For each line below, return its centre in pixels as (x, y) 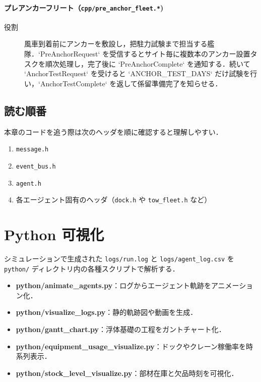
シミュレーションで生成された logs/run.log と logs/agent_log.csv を (119, 258)
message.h (32, 150)
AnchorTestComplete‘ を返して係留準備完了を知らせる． (131, 83)
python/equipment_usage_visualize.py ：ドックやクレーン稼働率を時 (135, 346)
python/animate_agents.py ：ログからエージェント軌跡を (113, 285)
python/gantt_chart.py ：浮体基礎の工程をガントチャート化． (121, 329)
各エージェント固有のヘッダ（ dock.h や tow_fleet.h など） (114, 200)
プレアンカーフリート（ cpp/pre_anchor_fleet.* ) (84, 7)
